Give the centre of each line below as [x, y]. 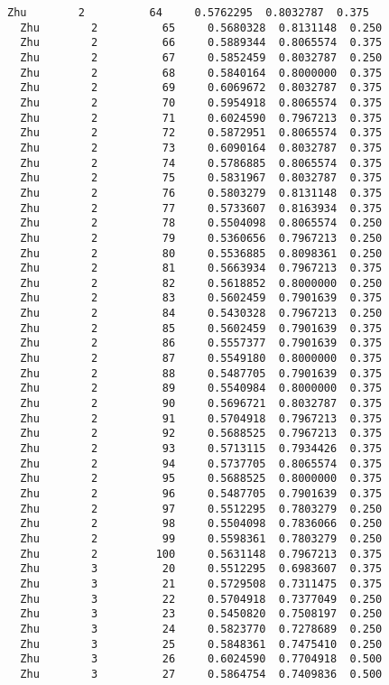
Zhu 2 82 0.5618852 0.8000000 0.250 [201, 283]
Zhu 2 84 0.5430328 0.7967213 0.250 [201, 314]
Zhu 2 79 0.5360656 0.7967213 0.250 [201, 238]
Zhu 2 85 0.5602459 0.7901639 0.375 [201, 328]
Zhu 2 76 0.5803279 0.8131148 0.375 [201, 193]
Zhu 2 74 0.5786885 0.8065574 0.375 [201, 163]
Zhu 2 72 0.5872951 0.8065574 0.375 [201, 133]
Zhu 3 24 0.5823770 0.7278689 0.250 [201, 629]
